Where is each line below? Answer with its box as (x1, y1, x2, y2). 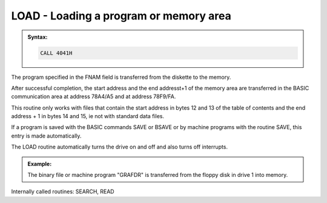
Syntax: (27, 33, 48, 41)
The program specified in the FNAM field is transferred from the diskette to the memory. (11, 73, 231, 81)
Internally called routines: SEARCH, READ (11, 188, 114, 195)
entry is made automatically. (11, 132, 82, 139)
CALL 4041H (40, 49, 73, 56)
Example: (27, 160, 52, 167)
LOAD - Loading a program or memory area (11, 9, 231, 22)
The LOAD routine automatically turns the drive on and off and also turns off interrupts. (11, 143, 228, 151)
